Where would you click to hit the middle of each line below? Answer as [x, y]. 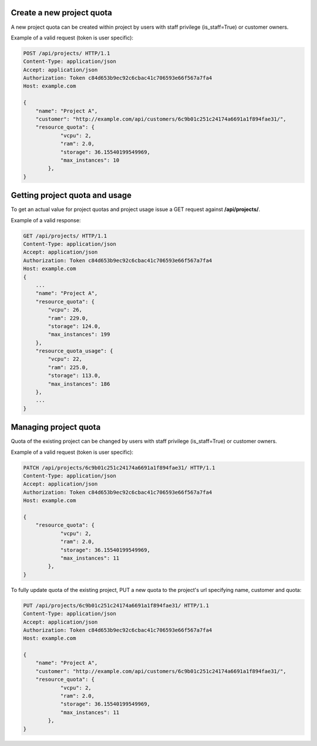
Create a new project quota [62, 13]
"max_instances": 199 [79, 334]
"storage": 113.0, [74, 376]
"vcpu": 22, [65, 359]
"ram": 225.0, [68, 367]
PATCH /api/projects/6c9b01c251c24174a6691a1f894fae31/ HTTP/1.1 [119, 468]
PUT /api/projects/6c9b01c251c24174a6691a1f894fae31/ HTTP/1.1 [116, 605]
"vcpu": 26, [65, 310]
